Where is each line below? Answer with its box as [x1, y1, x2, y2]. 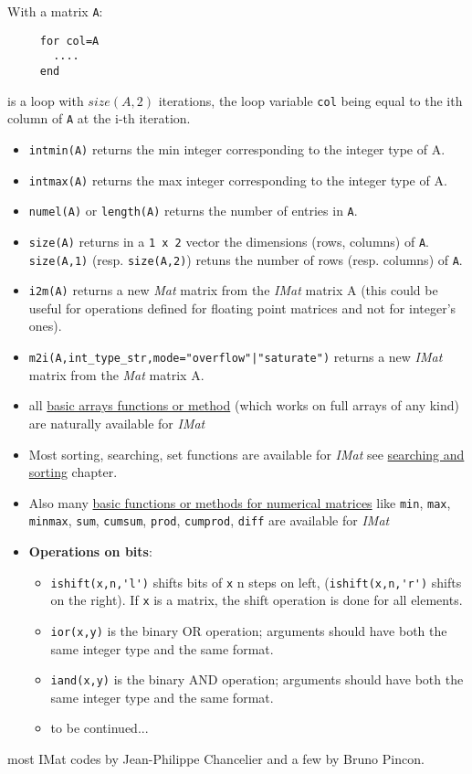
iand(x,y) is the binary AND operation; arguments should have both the [50, 670, 464, 689]
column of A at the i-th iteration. [7, 109, 191, 128]
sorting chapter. [28, 462, 118, 482]
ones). [28, 316, 62, 335]
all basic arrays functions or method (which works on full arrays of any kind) [28, 396, 460, 415]
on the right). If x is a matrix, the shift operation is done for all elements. [50, 590, 463, 610]
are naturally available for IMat [28, 413, 205, 432]
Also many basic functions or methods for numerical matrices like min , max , [28, 493, 451, 512]
